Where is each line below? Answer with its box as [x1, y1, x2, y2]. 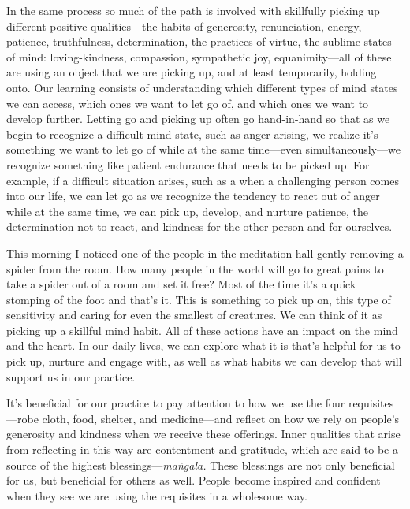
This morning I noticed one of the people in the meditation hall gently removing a [6, 244, 404, 261]
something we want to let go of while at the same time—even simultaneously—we [6, 141, 401, 158]
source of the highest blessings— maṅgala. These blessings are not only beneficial [6, 456, 395, 473]
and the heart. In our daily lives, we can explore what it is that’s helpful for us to [6, 337, 401, 354]
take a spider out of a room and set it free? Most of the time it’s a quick [6, 276, 356, 292]
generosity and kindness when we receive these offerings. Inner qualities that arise [6, 425, 401, 442]
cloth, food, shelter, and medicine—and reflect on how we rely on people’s [42, 410, 400, 426]
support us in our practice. [6, 368, 136, 385]
